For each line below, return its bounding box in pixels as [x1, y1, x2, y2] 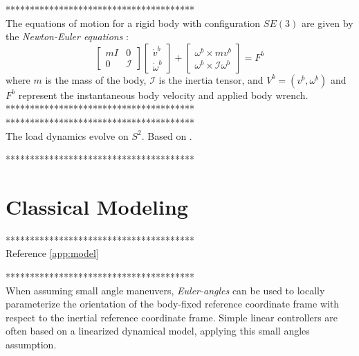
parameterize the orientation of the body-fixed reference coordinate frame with [6, 296, 340, 311]
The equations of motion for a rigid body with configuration [6, 15, 261, 30]
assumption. [6, 337, 57, 352]
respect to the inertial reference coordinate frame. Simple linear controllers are [6, 310, 338, 324]
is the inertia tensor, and [158, 72, 264, 87]
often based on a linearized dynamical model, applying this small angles [6, 323, 310, 338]
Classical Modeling [6, 192, 188, 220]
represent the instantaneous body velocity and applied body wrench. [18, 87, 309, 102]
